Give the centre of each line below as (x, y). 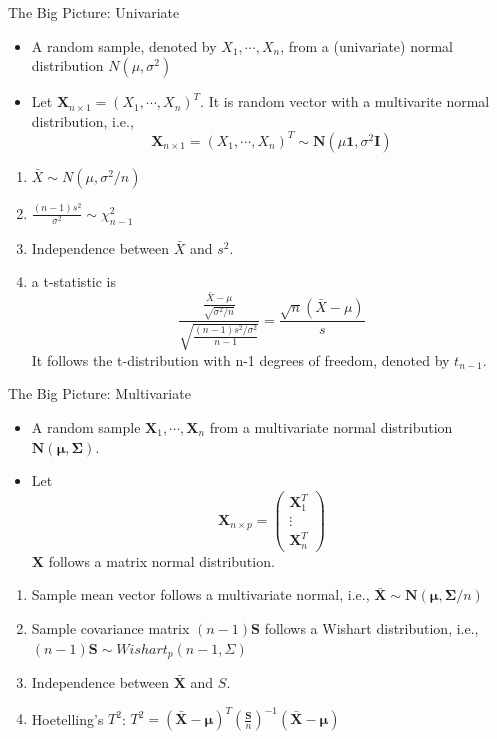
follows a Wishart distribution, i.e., (371, 628)
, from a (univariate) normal (367, 45)
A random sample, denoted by (124, 45)
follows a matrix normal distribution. (161, 560)
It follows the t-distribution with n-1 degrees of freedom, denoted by (240, 359)
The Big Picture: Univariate (94, 12)
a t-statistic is (74, 281)
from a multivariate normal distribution (331, 426)
